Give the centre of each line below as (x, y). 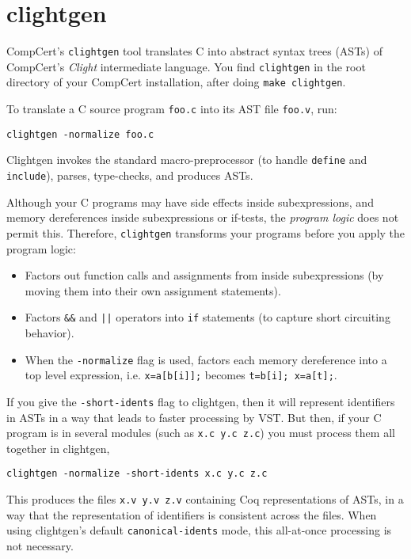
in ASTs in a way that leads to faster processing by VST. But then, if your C (194, 417)
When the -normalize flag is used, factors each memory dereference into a (206, 359)
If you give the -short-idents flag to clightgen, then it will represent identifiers (201, 401)
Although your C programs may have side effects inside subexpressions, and (190, 202)
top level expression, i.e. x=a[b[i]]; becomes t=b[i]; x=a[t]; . (181, 375)
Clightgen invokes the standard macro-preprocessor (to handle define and (187, 160)
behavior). (49, 333)
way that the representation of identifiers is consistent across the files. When (192, 514)
